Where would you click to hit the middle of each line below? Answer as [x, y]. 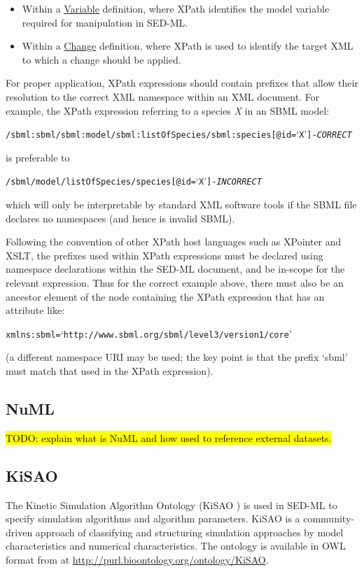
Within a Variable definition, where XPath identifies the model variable [176, 8]
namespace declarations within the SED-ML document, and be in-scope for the [175, 269]
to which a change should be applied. [101, 59]
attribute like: [35, 310]
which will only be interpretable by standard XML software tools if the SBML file [181, 205]
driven [19, 532]
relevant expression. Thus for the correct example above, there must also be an [175, 283]
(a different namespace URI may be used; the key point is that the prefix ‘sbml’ [177, 357]
